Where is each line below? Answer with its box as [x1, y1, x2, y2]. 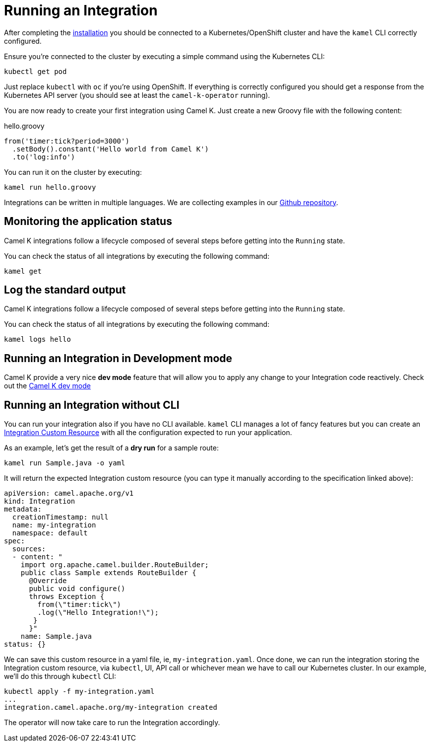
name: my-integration [12, 521, 96, 529]
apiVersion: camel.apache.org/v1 [4, 489, 134, 498]
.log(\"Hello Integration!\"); [37, 608, 159, 617]
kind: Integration [4, 497, 75, 506]
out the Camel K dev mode [4, 381, 91, 390]
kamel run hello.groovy [4, 183, 96, 191]
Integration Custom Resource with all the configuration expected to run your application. [4, 428, 292, 437]
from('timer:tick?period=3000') [4, 137, 129, 145]
